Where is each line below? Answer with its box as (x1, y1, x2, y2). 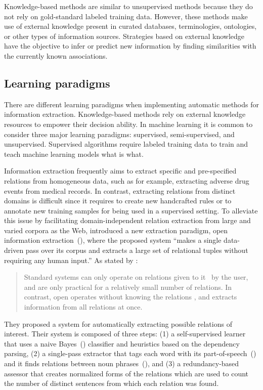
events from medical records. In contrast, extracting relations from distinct (4, 185, 236, 196)
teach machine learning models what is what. (4, 148, 144, 159)
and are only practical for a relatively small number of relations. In (24, 281, 232, 292)
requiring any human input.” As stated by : (4, 254, 138, 265)
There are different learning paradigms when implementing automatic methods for (4, 99, 259, 109)
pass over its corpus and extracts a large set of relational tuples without (25, 245, 248, 255)
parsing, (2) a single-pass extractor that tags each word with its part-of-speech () (4, 348, 256, 359)
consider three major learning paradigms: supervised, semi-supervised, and (4, 128, 235, 139)
